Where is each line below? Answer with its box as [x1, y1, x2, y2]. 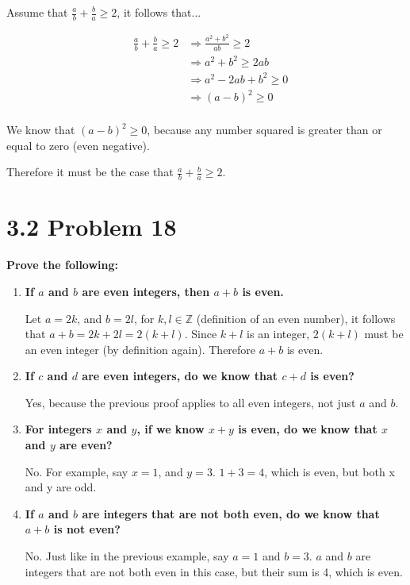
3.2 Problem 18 [6, 210, 177, 243]
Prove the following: [6, 256, 119, 273]
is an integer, [247, 325, 310, 342]
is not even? [53, 521, 121, 537]
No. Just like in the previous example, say [25, 548, 229, 564]
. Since [184, 325, 217, 342]
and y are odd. [25, 479, 97, 495]
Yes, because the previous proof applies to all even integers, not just [25, 394, 356, 410]
